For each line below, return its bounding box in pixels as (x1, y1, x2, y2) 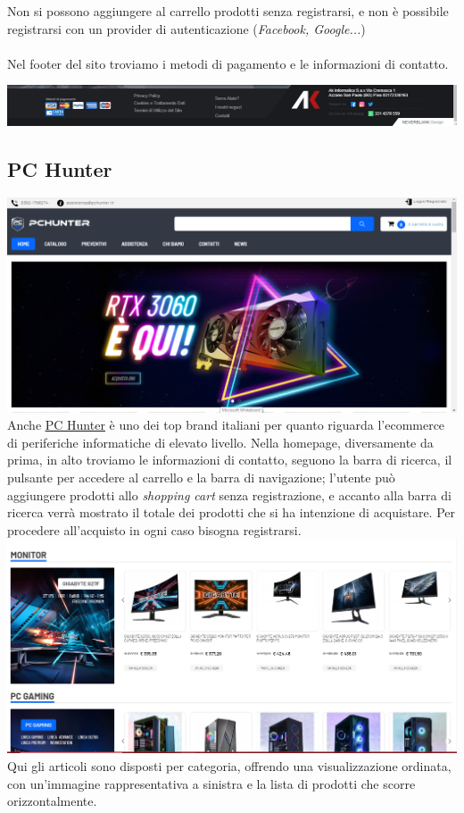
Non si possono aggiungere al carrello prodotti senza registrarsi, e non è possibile (7, 2, 449, 20)
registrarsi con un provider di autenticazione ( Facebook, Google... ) (7, 19, 366, 38)
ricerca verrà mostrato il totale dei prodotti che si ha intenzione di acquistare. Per (7, 503, 455, 522)
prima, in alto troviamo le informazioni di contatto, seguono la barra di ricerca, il (7, 450, 452, 469)
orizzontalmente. (7, 792, 97, 810)
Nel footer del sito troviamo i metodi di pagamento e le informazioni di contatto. (7, 54, 449, 72)
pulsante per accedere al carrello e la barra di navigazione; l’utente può (7, 468, 395, 487)
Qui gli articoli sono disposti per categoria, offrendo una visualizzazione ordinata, (7, 756, 452, 775)
